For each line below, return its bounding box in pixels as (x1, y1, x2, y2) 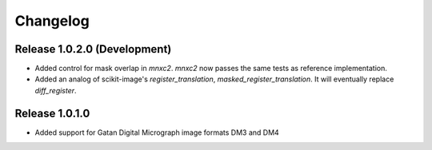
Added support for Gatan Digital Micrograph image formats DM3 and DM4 (34, 128, 279, 137)
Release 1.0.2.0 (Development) (14, 42, 172, 56)
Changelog (14, 12, 90, 30)
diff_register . (34, 85, 77, 95)
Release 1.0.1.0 (14, 106, 90, 120)
